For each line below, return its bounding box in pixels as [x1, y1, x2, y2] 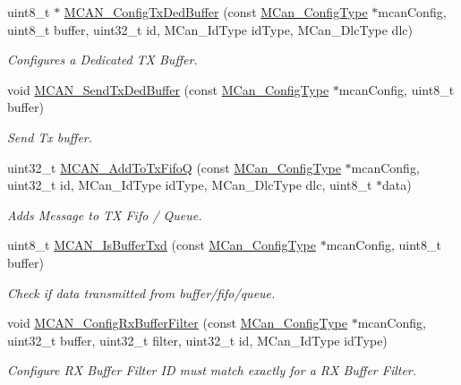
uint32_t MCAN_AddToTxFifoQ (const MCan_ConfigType [7, 158, 341, 176]
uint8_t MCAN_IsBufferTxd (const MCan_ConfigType [7, 235, 316, 254]
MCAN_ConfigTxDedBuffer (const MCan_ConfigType [64, 3, 368, 21]
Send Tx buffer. [7, 127, 93, 146]
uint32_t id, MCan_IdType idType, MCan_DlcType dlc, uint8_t [7, 175, 372, 194]
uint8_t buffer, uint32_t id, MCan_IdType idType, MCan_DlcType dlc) [7, 20, 413, 38]
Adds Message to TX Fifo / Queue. [7, 205, 202, 224]
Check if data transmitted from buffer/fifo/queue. [7, 283, 276, 302]
